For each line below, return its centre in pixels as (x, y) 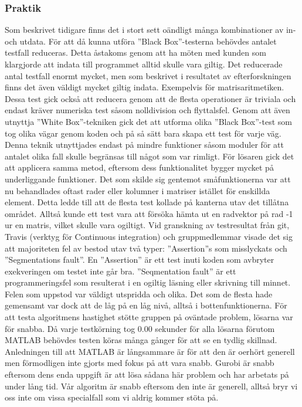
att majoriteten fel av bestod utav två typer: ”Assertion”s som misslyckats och (146, 248)
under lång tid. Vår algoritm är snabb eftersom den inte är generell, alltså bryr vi (151, 386)
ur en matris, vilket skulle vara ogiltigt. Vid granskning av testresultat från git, (147, 225)
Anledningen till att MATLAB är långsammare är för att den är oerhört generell (150, 351)
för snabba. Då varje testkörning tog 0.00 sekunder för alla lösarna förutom (140, 328)
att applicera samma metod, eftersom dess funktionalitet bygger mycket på (139, 167)
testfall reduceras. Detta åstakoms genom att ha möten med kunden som (135, 52)
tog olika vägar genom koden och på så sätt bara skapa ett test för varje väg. (143, 133)
